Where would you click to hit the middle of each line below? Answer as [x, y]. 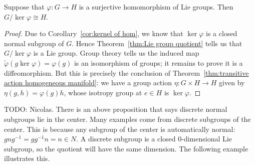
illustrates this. [27, 158]
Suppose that [24, 7]
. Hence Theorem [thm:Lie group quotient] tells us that [157, 43]
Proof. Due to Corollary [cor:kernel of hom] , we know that [94, 33]
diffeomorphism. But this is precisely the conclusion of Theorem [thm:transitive [126, 72]
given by [232, 82]
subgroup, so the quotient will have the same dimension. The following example [126, 148]
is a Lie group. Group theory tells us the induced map [116, 53]
